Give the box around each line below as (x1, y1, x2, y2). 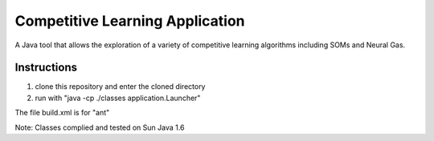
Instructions (14, 61, 78, 75)
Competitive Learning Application (14, 12, 245, 30)
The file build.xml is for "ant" (14, 108, 110, 118)
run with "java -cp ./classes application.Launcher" (35, 93, 201, 103)
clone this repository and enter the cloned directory (35, 82, 206, 91)
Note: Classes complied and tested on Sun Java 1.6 (14, 123, 185, 132)
